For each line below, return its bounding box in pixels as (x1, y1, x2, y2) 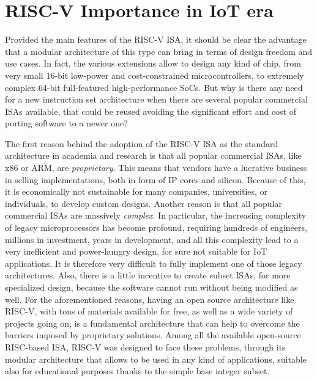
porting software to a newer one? (5, 117, 128, 129)
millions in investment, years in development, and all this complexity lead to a (5, 233, 299, 245)
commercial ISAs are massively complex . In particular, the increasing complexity (5, 209, 307, 222)
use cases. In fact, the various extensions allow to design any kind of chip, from (5, 57, 301, 70)
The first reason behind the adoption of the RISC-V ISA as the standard (5, 137, 278, 150)
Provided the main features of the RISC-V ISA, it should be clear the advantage (5, 33, 307, 46)
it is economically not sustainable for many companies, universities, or (5, 185, 268, 198)
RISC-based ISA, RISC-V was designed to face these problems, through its (5, 340, 286, 353)
